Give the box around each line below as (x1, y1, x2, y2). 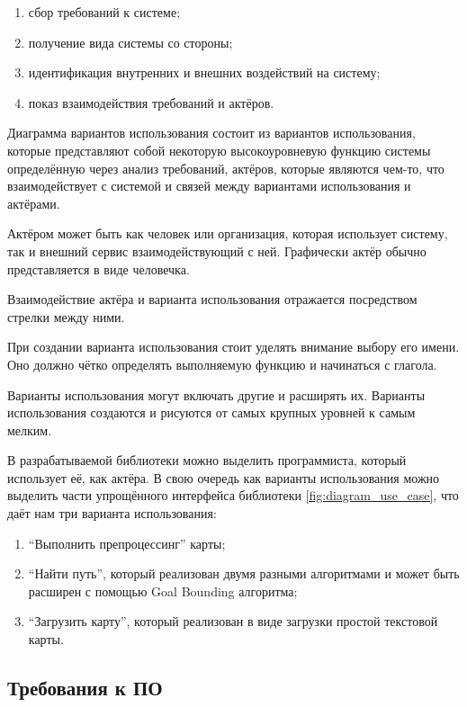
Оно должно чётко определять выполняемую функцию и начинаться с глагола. (7, 354, 437, 373)
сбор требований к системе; (28, 3, 181, 21)
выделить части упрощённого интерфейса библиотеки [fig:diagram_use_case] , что (7, 486, 459, 505)
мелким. (7, 420, 52, 439)
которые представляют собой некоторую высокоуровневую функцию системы (7, 140, 431, 159)
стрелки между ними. (7, 307, 125, 326)
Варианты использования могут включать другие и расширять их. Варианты (7, 385, 426, 404)
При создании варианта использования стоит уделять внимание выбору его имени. (7, 337, 460, 356)
